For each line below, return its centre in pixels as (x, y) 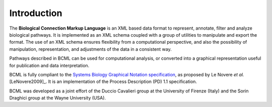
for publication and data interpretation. (49, 65)
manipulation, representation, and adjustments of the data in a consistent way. (90, 49)
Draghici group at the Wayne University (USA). (57, 98)
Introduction (36, 13)
